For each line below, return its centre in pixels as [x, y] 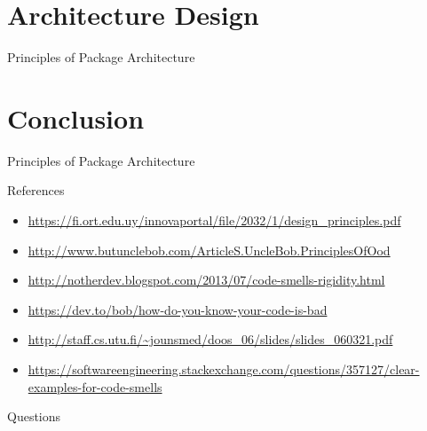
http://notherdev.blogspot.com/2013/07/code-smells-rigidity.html [206, 280]
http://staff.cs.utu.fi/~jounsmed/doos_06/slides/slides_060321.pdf [210, 339]
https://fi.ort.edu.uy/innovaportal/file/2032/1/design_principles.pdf [214, 220]
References [36, 190]
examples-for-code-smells [95, 386]
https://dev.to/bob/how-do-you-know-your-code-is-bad [178, 309]
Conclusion [76, 118]
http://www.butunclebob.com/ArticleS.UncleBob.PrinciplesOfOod [209, 250]
